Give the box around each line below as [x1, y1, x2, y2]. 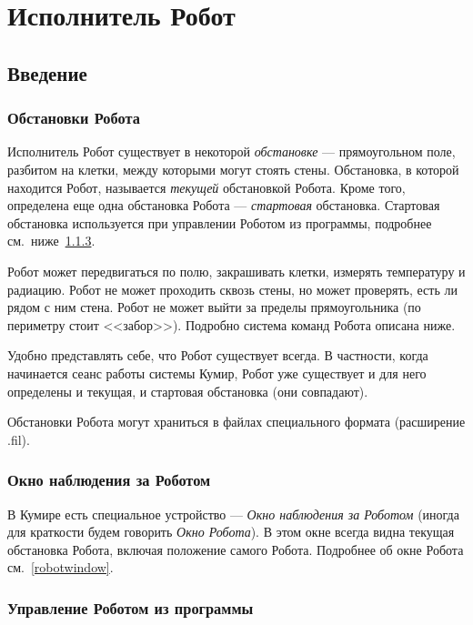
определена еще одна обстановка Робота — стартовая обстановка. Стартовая [7, 196, 440, 215]
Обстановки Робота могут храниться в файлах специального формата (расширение [7, 412, 466, 431]
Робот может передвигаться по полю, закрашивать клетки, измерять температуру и [7, 261, 466, 280]
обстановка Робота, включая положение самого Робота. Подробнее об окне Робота [7, 539, 464, 559]
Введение [7, 58, 87, 86]
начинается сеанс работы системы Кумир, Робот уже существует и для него [7, 363, 427, 382]
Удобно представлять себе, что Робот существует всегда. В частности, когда [7, 346, 428, 365]
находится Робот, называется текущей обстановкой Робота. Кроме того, [7, 177, 406, 197]
